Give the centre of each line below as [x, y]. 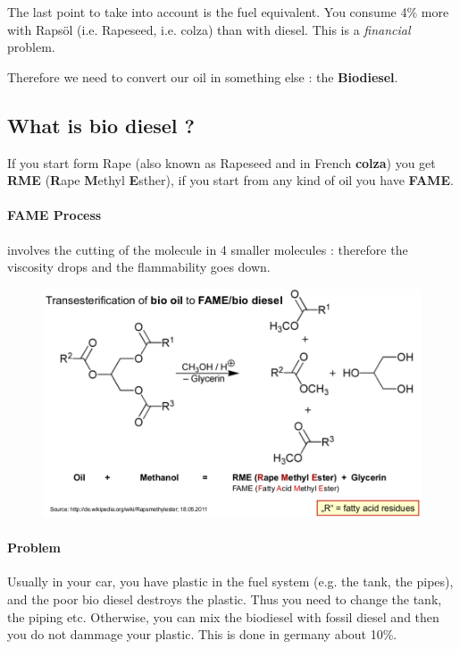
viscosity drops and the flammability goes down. [139, 267]
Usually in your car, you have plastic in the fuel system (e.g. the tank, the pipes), [230, 582]
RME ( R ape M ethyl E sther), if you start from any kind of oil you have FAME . [230, 180]
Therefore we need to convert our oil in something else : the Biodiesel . [203, 76]
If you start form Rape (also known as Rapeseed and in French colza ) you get [222, 162]
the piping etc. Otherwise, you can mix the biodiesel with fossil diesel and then [223, 616]
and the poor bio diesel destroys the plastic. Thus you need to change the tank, [225, 598]
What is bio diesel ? [101, 125]
